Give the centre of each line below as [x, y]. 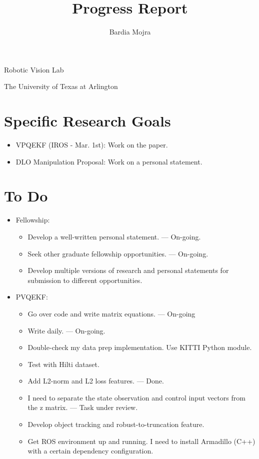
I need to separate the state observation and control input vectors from [136, 397]
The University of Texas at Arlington [61, 86]
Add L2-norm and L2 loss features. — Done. [96, 381]
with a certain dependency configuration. [90, 451]
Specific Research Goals [87, 121]
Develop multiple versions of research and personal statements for [128, 270]
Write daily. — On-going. [66, 330]
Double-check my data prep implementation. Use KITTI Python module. [140, 347]
